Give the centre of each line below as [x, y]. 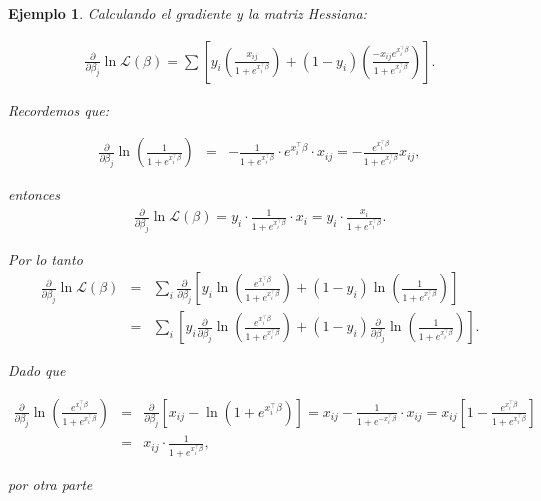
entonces [34, 194]
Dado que [37, 370]
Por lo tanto [45, 258]
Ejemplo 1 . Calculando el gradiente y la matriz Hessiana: [187, 13]
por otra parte [50, 483]
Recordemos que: [58, 109]
